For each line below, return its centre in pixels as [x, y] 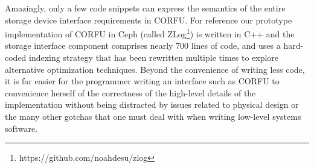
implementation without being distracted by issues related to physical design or [152, 104]
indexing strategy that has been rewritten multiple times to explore [154, 58]
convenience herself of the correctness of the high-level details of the [130, 92]
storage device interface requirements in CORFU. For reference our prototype [149, 20]
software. [21, 128]
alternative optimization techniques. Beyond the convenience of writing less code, [155, 69]
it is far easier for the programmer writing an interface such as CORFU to [142, 81]
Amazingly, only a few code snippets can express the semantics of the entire [145, 8]
